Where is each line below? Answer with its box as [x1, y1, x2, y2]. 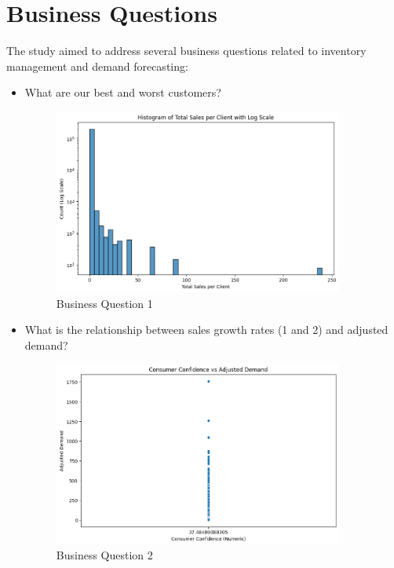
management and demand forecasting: [6, 57, 188, 74]
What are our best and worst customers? [24, 84, 221, 101]
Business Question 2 [56, 547, 153, 563]
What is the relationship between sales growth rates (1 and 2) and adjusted [24, 321, 389, 338]
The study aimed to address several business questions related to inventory [6, 42, 367, 59]
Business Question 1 [56, 295, 153, 311]
